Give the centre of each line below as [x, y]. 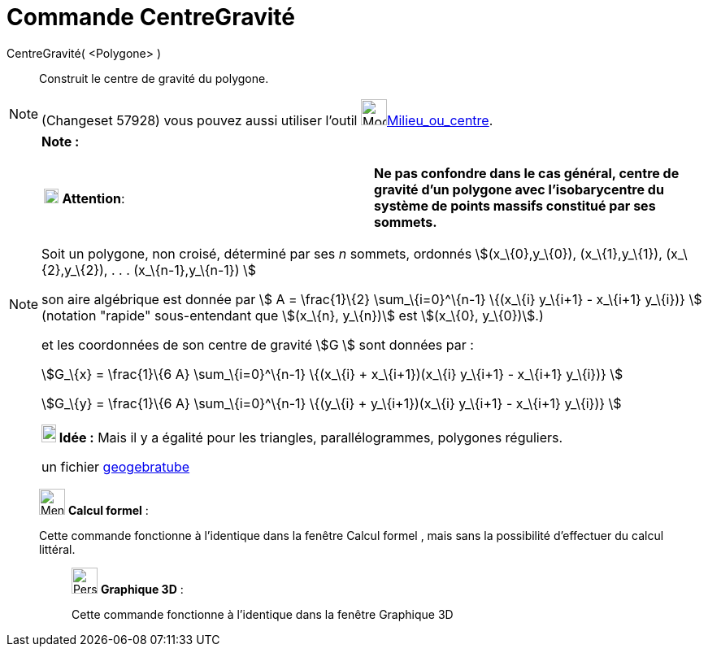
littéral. [57, 549]
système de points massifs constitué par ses [515, 205]
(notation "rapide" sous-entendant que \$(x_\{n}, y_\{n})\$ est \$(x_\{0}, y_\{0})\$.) [293, 315]
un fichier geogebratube [116, 466]
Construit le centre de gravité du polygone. [154, 78]
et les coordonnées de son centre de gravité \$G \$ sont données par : [258, 344]
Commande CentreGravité [151, 17]
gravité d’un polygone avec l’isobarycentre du [519, 189]
